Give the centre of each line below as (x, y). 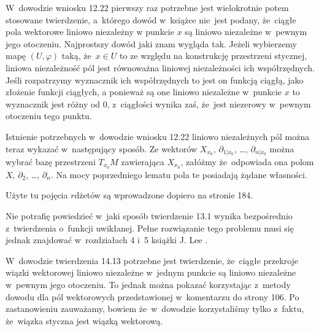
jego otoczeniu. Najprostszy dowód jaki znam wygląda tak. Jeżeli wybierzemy (151, 43)
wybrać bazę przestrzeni (51, 161)
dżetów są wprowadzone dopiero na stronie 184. (164, 195)
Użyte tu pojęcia (37, 195)
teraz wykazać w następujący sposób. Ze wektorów (102, 148)
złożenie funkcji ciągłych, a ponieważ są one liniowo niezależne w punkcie (144, 92)
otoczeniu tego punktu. (49, 116)
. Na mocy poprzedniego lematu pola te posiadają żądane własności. (179, 174)
